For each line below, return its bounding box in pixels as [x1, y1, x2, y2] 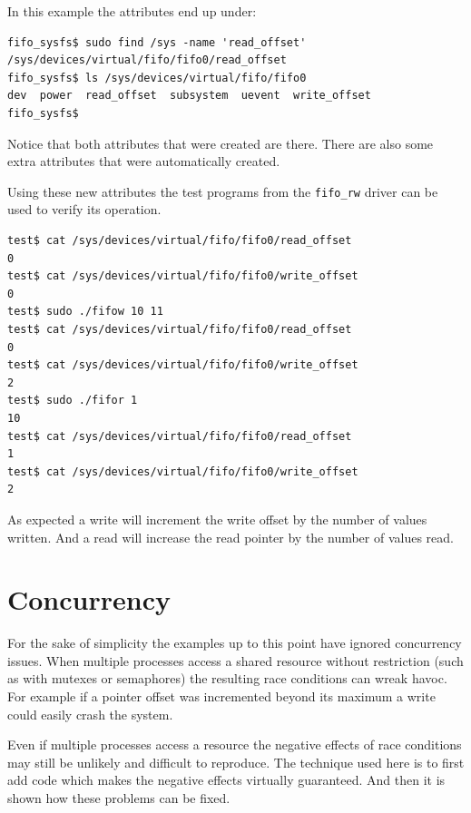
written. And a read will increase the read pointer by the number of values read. [7, 527, 454, 546]
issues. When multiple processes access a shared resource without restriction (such [7, 651, 464, 670]
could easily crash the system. [7, 704, 173, 723]
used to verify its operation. [7, 200, 162, 219]
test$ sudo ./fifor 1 [7, 394, 138, 407]
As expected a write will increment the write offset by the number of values [7, 509, 427, 528]
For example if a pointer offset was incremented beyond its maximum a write [7, 687, 436, 705]
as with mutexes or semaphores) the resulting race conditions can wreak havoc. [7, 669, 447, 688]
